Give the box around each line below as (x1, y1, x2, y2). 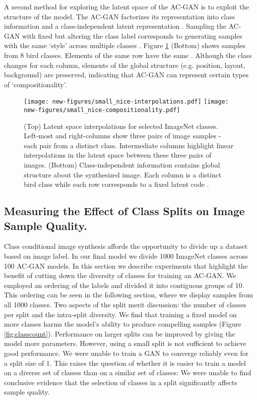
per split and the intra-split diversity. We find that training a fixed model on (4, 309, 237, 319)
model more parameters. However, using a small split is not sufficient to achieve (4, 338, 247, 348)
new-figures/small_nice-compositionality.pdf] (24, 107, 180, 114)
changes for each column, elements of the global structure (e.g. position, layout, (4, 59, 246, 70)
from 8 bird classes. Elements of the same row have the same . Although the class (4, 50, 252, 60)
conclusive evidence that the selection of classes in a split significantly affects (4, 377, 237, 387)
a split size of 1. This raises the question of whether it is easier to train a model (4, 357, 246, 368)
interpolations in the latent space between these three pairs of (24, 150, 212, 160)
